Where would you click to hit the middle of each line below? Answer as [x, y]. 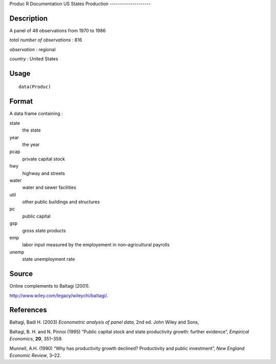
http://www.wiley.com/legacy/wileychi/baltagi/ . [59, 295]
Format [21, 102]
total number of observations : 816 [46, 40]
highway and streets [44, 173]
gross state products [44, 230]
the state [31, 130]
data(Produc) [35, 87]
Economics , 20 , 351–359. [36, 339]
